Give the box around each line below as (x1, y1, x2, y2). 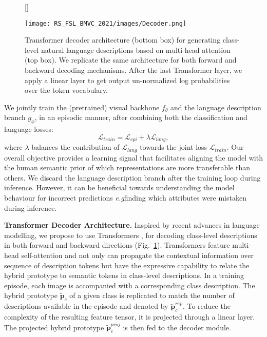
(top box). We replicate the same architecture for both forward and (25, 54, 237, 65)
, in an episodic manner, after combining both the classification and (34, 112, 247, 123)
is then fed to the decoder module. (123, 322, 231, 332)
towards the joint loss (140, 142, 207, 152)
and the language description (170, 102, 261, 112)
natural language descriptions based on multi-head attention (41, 44, 231, 55)
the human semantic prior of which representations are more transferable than (4, 162, 250, 173)
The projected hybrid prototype (4, 322, 104, 332)
